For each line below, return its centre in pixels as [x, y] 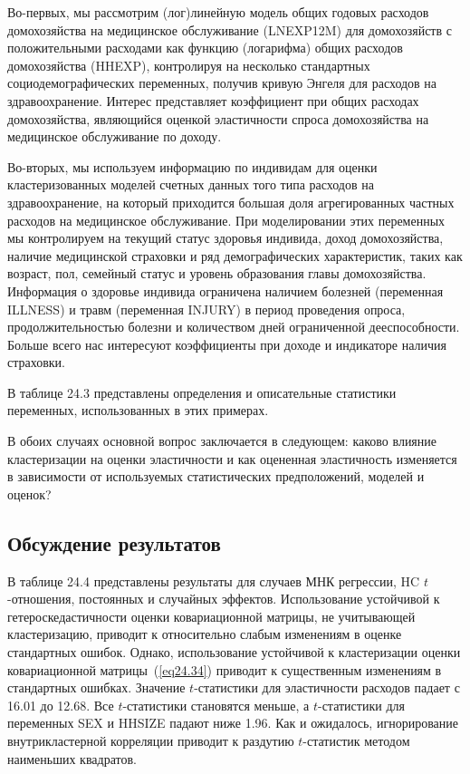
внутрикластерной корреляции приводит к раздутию [151, 740]
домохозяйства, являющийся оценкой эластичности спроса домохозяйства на [218, 118]
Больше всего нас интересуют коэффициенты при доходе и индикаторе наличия [227, 344]
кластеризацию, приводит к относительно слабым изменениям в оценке [205, 634]
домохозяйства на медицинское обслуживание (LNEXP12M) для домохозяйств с [230, 29]
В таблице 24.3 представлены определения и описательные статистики [202, 392]
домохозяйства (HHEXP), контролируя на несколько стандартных [189, 65]
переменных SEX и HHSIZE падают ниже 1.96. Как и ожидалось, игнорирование [233, 723]
